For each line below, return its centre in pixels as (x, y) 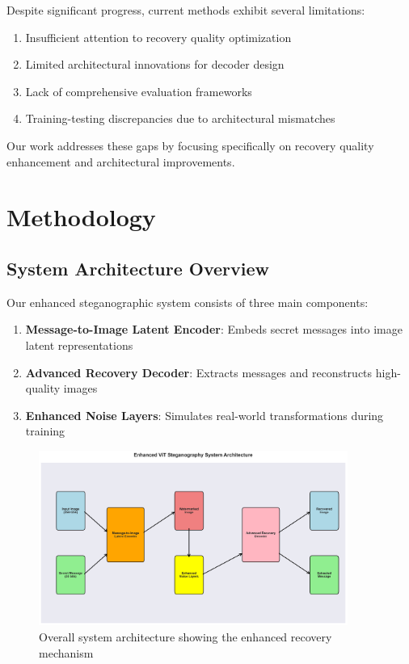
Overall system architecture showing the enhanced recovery (186, 636)
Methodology (81, 217)
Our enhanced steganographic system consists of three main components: (188, 302)
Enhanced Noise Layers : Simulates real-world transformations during (204, 415)
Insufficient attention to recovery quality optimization (158, 37)
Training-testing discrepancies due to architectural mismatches (180, 118)
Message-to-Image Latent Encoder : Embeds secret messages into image (214, 329)
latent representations (79, 345)
